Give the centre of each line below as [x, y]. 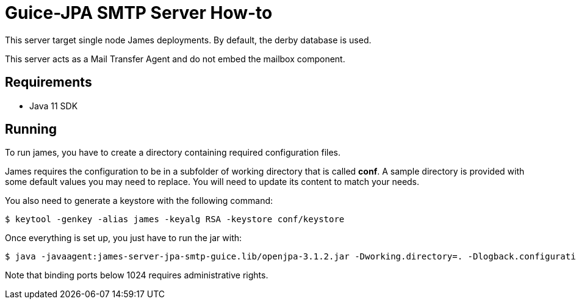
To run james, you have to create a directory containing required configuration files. [173, 153]
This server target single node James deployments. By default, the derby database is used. [188, 40]
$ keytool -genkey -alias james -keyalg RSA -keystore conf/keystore [175, 219]
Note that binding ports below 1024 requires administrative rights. [137, 275]
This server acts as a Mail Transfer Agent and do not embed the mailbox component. [175, 59]
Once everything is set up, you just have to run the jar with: [124, 238]
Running [31, 129]
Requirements [49, 82]
